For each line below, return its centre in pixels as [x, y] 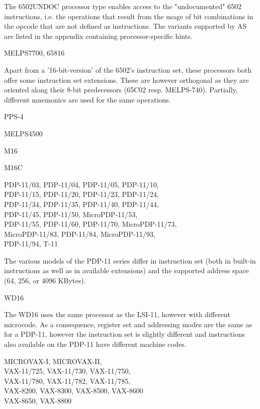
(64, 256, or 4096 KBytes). [45, 280]
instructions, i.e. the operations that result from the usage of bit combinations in [129, 16]
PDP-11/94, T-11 [31, 244]
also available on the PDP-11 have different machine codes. [95, 344]
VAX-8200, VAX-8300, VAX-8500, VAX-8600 [74, 391]
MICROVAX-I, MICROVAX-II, [53, 361]
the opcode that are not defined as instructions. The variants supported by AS [125, 26]
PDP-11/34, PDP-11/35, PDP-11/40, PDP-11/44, [82, 204]
